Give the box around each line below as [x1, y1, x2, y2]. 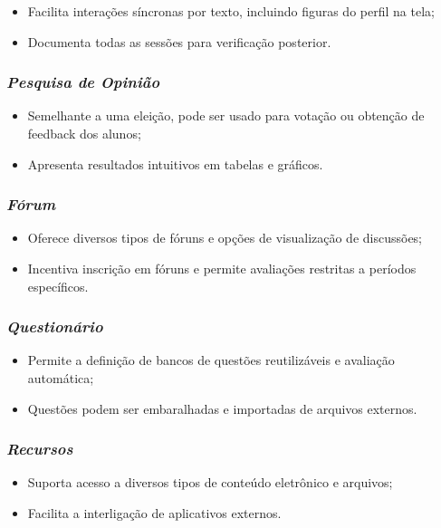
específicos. [27, 276, 89, 295]
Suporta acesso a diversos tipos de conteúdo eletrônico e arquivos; [27, 473, 393, 492]
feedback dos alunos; [27, 124, 141, 142]
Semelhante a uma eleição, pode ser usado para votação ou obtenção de [27, 106, 425, 125]
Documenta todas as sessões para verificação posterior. [27, 32, 331, 51]
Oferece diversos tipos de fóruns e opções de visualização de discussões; [27, 228, 423, 247]
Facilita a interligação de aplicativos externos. [27, 504, 282, 522]
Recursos [6, 437, 73, 460]
